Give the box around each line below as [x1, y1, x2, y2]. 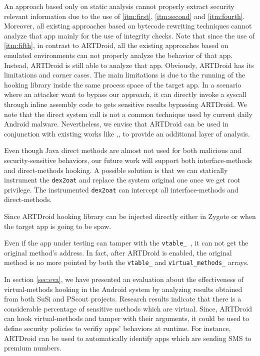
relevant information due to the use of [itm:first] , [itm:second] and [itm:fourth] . [4, 10, 245, 21]
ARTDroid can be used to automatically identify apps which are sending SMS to [4, 332, 251, 343]
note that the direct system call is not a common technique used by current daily [4, 108, 252, 119]
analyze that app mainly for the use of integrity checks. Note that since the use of [4, 30, 255, 40]
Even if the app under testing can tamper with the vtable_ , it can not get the [4, 237, 248, 248]
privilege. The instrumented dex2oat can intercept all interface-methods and [4, 184, 238, 194]
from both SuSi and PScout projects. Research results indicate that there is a [4, 293, 241, 304]
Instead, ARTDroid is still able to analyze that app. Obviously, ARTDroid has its [4, 59, 254, 70]
